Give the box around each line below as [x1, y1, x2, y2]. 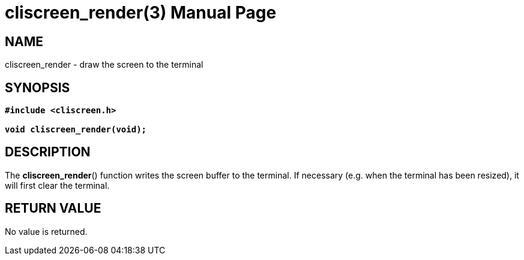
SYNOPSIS [5, 80, 70, 95]
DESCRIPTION [5, 144, 91, 160]
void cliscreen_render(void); [5, 125, 147, 135]
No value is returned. [5, 226, 88, 237]
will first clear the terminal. [5, 180, 110, 191]
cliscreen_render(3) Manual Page [5, 2, 277, 23]
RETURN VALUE [5, 201, 101, 216]
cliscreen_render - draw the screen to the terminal [5, 59, 203, 70]
